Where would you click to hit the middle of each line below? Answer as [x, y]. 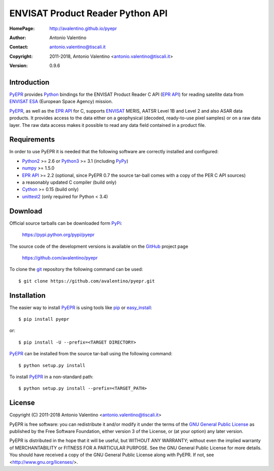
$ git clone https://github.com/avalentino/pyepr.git [87, 281]
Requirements [32, 140]
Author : [18, 38]
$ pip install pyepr [44, 319]
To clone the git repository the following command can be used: [76, 270]
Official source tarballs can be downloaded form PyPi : [66, 223]
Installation [27, 295]
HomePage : [22, 28]
